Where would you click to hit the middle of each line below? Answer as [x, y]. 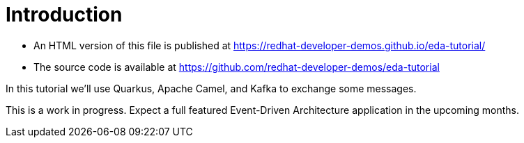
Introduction [64, 15]
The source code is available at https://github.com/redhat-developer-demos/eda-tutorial [237, 67]
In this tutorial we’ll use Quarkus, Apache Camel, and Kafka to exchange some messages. [211, 88]
